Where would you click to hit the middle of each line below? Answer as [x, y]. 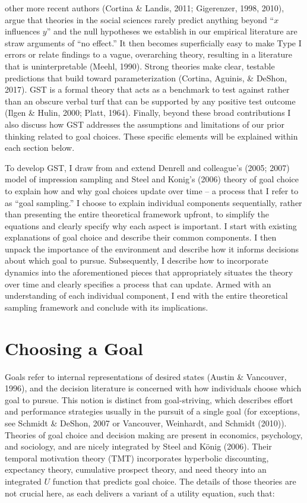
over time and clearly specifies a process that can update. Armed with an [138, 284]
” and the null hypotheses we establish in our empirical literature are [172, 31]
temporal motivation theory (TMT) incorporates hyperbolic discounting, [137, 458]
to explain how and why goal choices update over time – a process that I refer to [152, 190]
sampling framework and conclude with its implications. [107, 307]
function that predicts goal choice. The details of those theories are [174, 481]
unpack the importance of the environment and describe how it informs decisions [152, 249]
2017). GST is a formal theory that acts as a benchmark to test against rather [147, 89]
